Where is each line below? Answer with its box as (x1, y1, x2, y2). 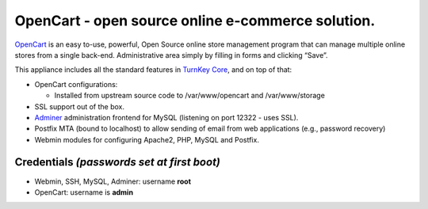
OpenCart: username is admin (34, 187, 134, 197)
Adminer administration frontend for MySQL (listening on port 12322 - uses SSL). (34, 112, 299, 122)
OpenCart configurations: (34, 79, 118, 89)
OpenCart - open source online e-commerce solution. (14, 12, 376, 29)
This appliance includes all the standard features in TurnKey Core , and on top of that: (14, 65, 292, 74)
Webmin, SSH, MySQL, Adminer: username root (34, 177, 192, 186)
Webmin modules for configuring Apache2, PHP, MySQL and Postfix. (34, 135, 259, 144)
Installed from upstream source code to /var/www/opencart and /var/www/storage (54, 91, 325, 101)
